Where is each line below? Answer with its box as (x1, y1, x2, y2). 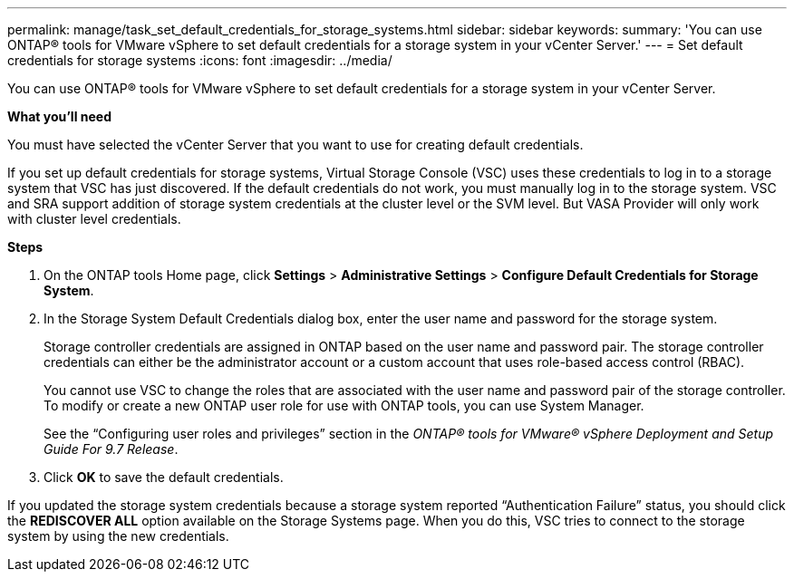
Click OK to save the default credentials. (44, 469, 284, 485)
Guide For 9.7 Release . (44, 441, 179, 457)
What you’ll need (7, 109, 111, 124)
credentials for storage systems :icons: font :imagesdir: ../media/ (7, 53, 392, 68)
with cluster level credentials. (7, 211, 181, 227)
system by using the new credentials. (7, 528, 229, 544)
